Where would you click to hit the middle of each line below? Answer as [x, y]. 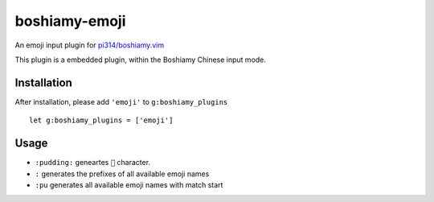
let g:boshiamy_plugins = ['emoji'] [101, 120]
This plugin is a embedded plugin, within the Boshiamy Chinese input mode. [141, 60]
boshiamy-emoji [70, 21]
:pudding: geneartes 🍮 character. [93, 163]
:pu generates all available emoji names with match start [129, 184]
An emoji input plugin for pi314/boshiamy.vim [90, 45]
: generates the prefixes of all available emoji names [122, 174]
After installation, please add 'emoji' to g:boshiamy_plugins [121, 101]
